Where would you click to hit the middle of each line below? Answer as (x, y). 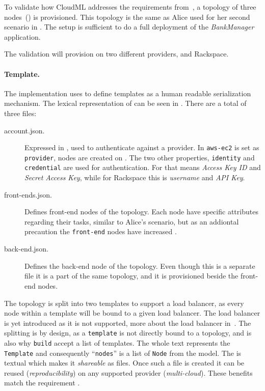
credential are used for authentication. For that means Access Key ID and (143, 167)
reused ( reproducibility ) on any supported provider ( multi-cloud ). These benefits (128, 372)
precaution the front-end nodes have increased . (101, 231)
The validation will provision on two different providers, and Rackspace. (116, 54)
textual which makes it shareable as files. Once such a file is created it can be (124, 363)
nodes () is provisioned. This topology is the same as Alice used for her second (127, 17)
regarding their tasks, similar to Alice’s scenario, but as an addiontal (132, 221)
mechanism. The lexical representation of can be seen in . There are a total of (125, 103)
